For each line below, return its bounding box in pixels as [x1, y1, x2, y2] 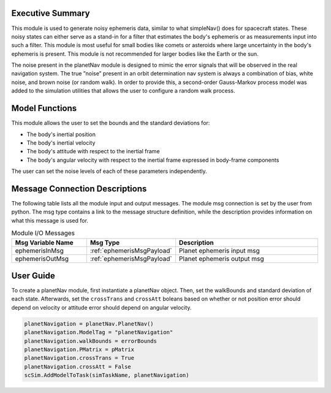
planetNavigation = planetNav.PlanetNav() [24, 320, 154, 327]
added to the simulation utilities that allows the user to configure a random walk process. [11, 87, 235, 94]
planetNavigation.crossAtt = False [24, 363, 131, 370]
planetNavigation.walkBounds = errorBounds [24, 337, 158, 345]
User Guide [11, 270, 55, 281]
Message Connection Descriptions [11, 183, 147, 194]
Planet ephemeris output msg [178, 254, 264, 263]
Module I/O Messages [11, 229, 75, 237]
